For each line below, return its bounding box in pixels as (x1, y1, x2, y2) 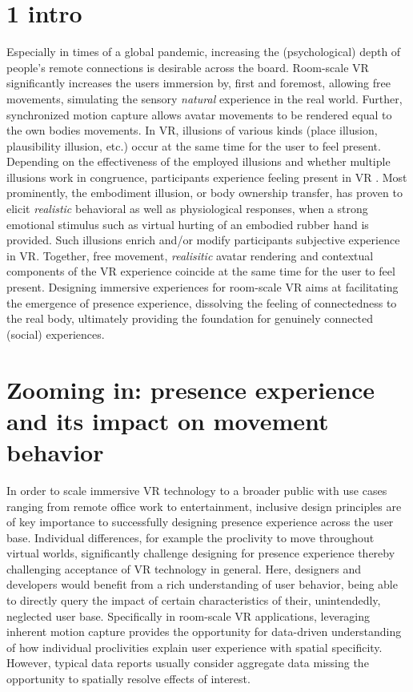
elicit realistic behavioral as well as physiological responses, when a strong (6, 200, 368, 217)
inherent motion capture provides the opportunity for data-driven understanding (6, 623, 402, 640)
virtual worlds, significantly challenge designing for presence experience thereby (6, 545, 395, 561)
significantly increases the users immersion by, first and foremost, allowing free (6, 74, 391, 91)
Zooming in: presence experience (6, 372, 375, 405)
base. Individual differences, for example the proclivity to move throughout (6, 529, 375, 545)
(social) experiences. (6, 325, 105, 342)
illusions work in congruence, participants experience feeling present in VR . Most (6, 168, 407, 185)
